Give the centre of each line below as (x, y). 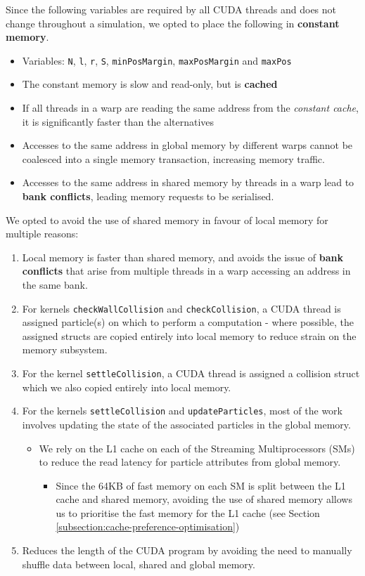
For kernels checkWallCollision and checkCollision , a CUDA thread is (181, 308)
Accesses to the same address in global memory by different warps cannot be (187, 145)
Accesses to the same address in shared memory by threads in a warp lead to (188, 182)
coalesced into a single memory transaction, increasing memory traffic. (173, 158)
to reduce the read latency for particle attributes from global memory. (190, 462)
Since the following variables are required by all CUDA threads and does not (171, 9)
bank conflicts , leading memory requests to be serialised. (148, 196)
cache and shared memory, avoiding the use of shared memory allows (204, 499)
